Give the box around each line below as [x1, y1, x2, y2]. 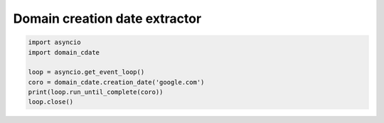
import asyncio [28, 38, 81, 46]
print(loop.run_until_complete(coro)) [28, 88, 164, 96]
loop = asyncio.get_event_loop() [28, 68, 145, 76]
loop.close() [28, 98, 74, 106]
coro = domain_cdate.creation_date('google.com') [28, 78, 205, 86]
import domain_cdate [28, 48, 100, 56]
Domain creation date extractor [13, 11, 202, 26]
